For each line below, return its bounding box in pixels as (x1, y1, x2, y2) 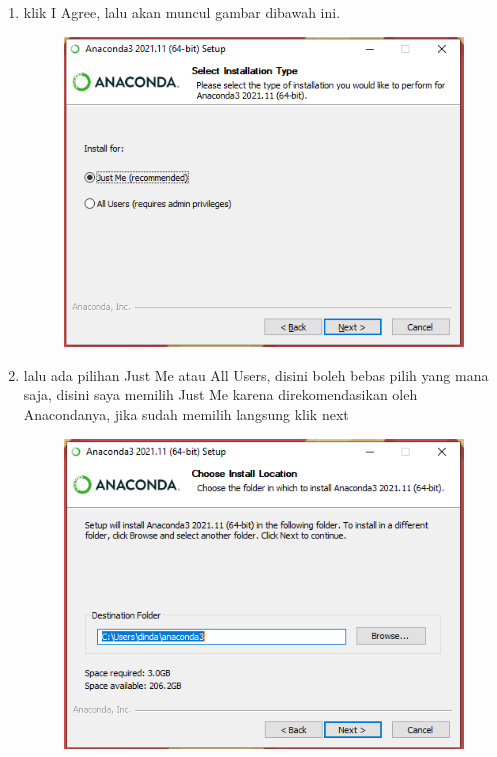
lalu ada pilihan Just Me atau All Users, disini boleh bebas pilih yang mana (23, 364, 489, 385)
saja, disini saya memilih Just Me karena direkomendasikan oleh (23, 384, 418, 405)
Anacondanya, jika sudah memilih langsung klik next (23, 404, 349, 425)
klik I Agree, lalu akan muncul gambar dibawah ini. (23, 2, 341, 22)
